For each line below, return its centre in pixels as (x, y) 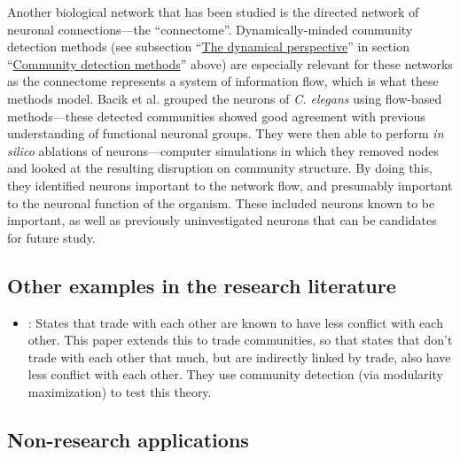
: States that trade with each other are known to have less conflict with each (235, 322)
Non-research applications (128, 439)
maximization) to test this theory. (120, 391)
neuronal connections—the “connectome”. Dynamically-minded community (210, 29)
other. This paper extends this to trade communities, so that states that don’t (240, 340)
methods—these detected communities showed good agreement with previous (216, 116)
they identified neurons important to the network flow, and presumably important (230, 185)
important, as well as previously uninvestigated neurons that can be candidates (222, 220)
